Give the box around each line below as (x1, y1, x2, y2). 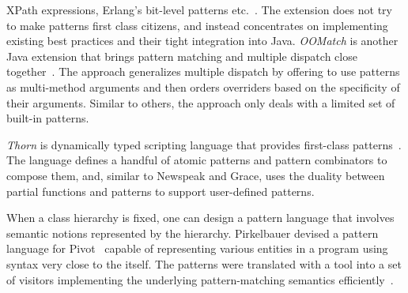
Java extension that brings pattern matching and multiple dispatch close (6, 47, 357, 64)
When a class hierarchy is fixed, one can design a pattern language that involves (6, 209, 395, 226)
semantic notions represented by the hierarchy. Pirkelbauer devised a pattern (6, 224, 379, 241)
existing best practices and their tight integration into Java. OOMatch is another (6, 32, 399, 49)
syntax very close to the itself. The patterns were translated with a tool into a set (6, 255, 402, 272)
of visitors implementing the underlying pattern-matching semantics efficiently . (6, 271, 394, 287)
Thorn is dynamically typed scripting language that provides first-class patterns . (6, 136, 402, 152)
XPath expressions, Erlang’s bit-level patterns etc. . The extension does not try (6, 2, 392, 17)
